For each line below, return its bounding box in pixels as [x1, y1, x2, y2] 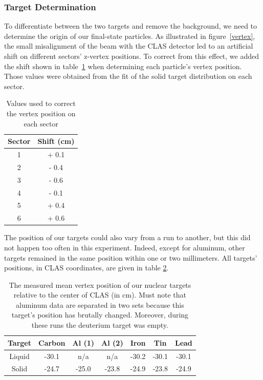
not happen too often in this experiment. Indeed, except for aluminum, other [4, 242, 245, 252]
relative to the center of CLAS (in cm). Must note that [13, 289, 186, 300]
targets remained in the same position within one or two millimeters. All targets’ [4, 252, 257, 263]
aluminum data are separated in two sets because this [16, 299, 184, 310]
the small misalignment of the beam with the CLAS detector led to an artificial [4, 40, 253, 51]
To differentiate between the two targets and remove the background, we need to [4, 20, 257, 31]
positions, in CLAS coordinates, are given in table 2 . [4, 262, 169, 273]
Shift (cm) [37, 136, 75, 146]
